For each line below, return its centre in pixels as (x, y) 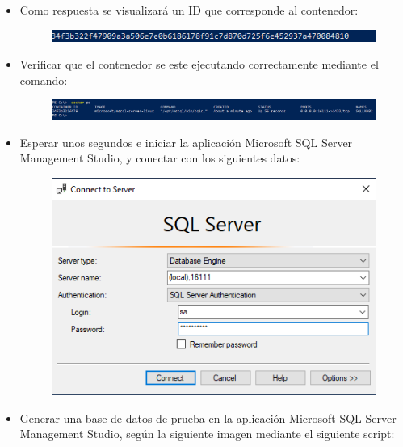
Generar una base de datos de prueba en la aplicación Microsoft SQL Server (208, 417)
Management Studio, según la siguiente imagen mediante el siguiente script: (207, 434)
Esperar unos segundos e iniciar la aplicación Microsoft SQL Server (186, 142)
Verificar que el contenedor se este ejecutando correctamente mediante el (199, 64)
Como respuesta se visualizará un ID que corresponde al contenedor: (189, 10)
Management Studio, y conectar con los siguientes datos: (160, 158)
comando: (44, 80)
